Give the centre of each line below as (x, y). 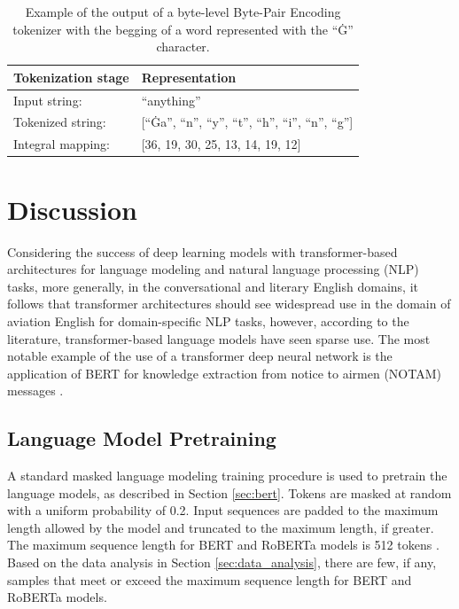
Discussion (72, 209)
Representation (189, 77)
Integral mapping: (62, 144)
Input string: (48, 100)
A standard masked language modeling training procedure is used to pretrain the (227, 476)
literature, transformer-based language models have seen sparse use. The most (219, 338)
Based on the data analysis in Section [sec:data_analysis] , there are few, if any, (222, 562)
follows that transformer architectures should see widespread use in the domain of (229, 304)
